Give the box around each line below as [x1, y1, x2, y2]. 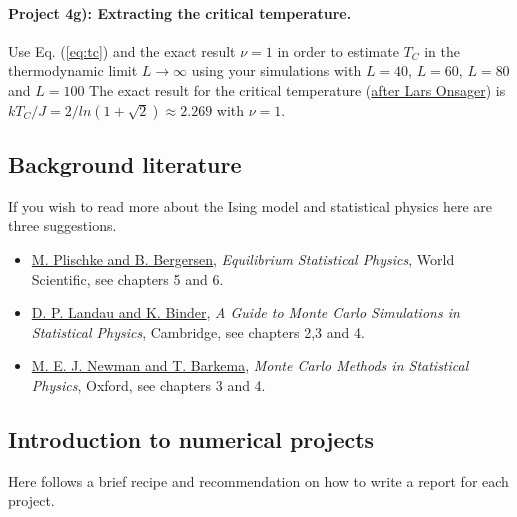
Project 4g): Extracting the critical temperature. [8, 2, 352, 23]
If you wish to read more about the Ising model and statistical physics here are [8, 195, 492, 216]
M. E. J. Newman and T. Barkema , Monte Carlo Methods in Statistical [31, 355, 469, 376]
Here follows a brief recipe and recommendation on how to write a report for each [8, 470, 509, 491]
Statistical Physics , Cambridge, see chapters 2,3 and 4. [31, 321, 365, 342]
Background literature [8, 148, 242, 179]
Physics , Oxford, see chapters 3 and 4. [31, 374, 266, 395]
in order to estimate [277, 40, 399, 61]
